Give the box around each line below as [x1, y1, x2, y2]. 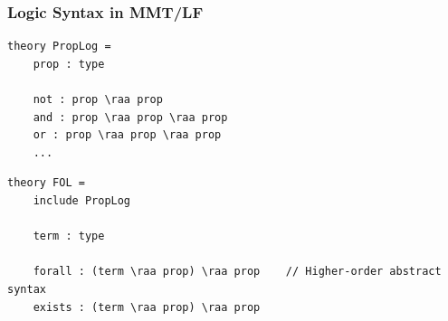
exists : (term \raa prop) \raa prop [33, 300, 261, 314]
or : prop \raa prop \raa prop [33, 128, 222, 142]
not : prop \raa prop [33, 93, 163, 106]
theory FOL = [7, 176, 85, 190]
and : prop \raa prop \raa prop [33, 110, 228, 124]
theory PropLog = [7, 40, 111, 53]
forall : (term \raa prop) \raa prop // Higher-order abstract [33, 265, 442, 279]
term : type [33, 230, 105, 243]
